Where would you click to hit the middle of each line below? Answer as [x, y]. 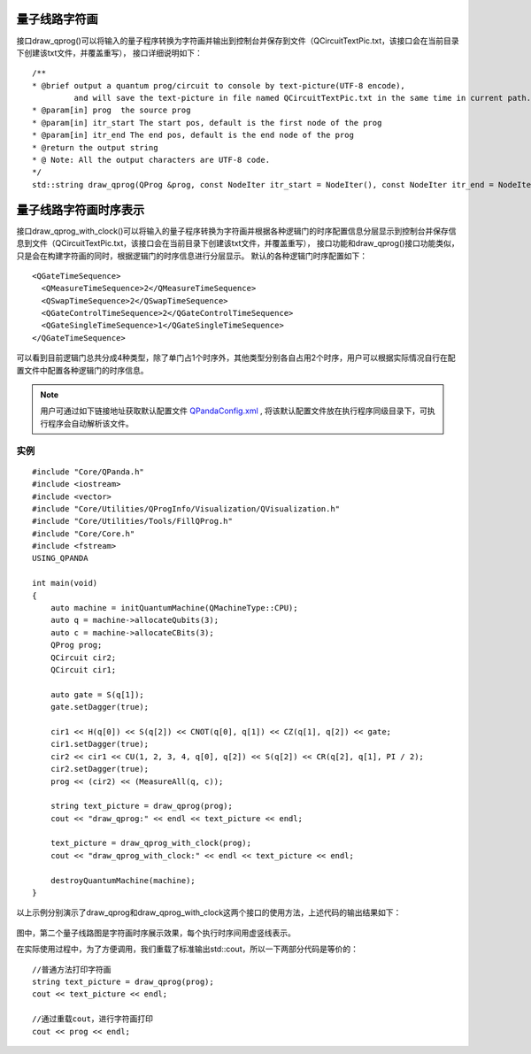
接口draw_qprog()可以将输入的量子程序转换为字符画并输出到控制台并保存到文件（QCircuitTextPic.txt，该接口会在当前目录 [238, 41]
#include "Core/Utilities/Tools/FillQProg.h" [133, 521]
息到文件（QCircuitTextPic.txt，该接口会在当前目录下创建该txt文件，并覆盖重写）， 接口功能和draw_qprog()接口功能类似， [238, 243]
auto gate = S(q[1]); [97, 694]
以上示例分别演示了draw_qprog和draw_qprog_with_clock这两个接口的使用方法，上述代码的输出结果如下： [209, 912]
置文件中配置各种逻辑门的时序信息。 [82, 370]
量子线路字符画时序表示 [81, 209]
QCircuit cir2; [83, 658]
